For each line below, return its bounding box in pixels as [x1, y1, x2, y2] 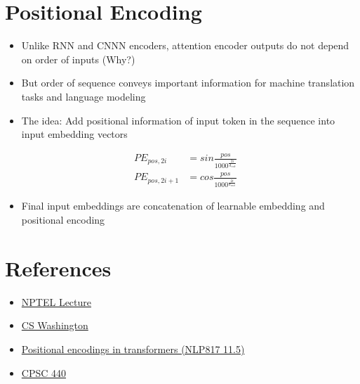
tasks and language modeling [21, 89, 146, 103]
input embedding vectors [21, 127, 128, 141]
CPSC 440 [21, 365, 66, 380]
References [5, 253, 112, 282]
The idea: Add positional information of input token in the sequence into [21, 113, 335, 127]
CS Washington [21, 318, 88, 333]
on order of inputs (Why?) [21, 51, 135, 66]
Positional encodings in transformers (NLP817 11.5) [21, 341, 245, 356]
